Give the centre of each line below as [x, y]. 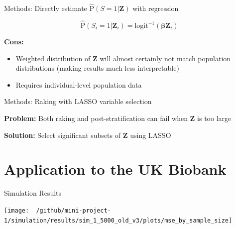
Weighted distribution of [53, 58]
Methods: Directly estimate [46, 8]
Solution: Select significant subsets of [62, 135]
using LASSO [151, 135]
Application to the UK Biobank [115, 169]
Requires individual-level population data [79, 84]
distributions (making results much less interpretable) [97, 68]
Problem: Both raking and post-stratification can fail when [96, 118]
